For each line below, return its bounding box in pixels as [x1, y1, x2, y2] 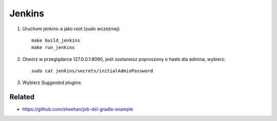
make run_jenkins [31, 45, 75, 51]
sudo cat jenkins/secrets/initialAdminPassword [31, 68, 153, 74]
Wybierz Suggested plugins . [22, 79, 82, 86]
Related [9, 93, 35, 102]
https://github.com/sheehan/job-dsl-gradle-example [22, 106, 133, 112]
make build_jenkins [31, 37, 81, 43]
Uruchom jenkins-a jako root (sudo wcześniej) [22, 26, 120, 32]
